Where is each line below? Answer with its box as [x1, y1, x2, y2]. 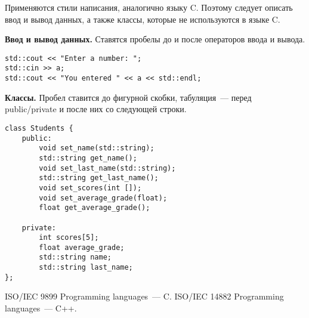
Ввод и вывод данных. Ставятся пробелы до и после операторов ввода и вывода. [5, 33, 305, 45]
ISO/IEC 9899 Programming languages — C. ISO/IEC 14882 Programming [5, 290, 284, 302]
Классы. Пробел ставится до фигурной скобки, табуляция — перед [5, 91, 252, 103]
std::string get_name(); [39, 153, 137, 162]
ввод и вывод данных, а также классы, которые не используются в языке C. [5, 13, 280, 25]
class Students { [5, 124, 73, 132]
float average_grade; [39, 243, 125, 252]
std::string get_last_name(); [39, 174, 159, 183]
